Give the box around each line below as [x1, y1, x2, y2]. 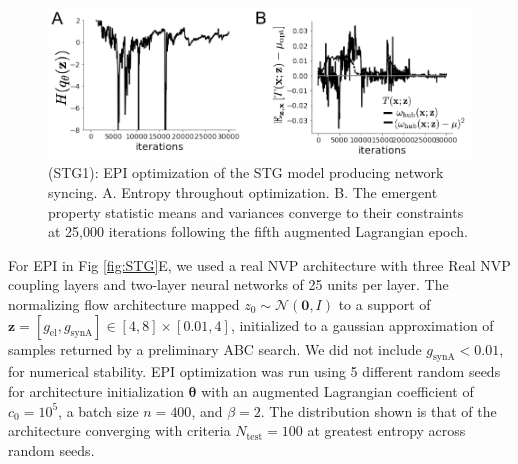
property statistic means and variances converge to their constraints [48, 201, 464, 222]
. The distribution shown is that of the [260, 400, 497, 421]
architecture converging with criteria [8, 420, 231, 441]
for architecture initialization [8, 380, 184, 401]
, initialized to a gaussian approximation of [230, 314, 494, 335]
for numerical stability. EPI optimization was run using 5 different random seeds [8, 361, 501, 382]
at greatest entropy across [307, 420, 466, 441]
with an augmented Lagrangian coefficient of [201, 380, 474, 401]
